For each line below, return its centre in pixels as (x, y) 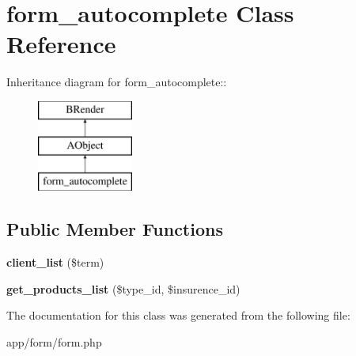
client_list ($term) (55, 262)
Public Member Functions (115, 229)
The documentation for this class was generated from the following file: (178, 315)
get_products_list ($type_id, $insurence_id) (123, 288)
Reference (61, 44)
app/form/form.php (54, 341)
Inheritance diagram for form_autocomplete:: (117, 82)
